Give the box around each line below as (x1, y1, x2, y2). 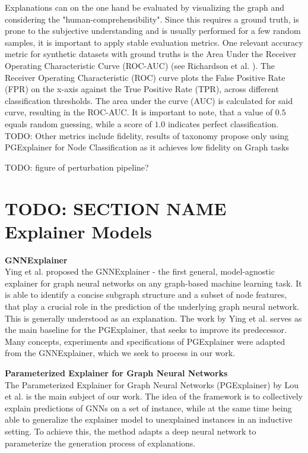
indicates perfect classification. (167, 117, 279, 130)
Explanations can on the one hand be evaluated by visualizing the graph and (5, 1, 285, 13)
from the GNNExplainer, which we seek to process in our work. (5, 347, 236, 359)
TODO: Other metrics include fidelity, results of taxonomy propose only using (5, 129, 289, 141)
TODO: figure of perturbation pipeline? (5, 161, 149, 173)
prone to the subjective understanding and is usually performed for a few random (5, 24, 301, 37)
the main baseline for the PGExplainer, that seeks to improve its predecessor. (5, 323, 287, 336)
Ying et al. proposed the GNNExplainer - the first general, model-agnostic (5, 265, 275, 278)
